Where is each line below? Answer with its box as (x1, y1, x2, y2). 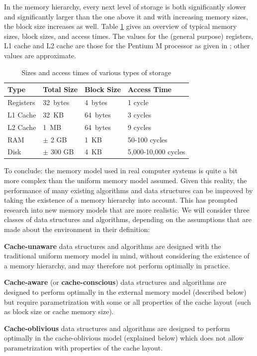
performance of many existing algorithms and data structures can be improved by (4, 185, 253, 195)
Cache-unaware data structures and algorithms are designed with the (4, 240, 221, 251)
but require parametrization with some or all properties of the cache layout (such (4, 296, 251, 307)
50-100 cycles (128, 134, 168, 144)
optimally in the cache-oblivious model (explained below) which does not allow (4, 333, 244, 343)
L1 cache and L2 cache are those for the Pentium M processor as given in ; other (4, 40, 250, 51)
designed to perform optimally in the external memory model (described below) (4, 287, 247, 297)
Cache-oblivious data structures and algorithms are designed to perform (4, 323, 230, 333)
